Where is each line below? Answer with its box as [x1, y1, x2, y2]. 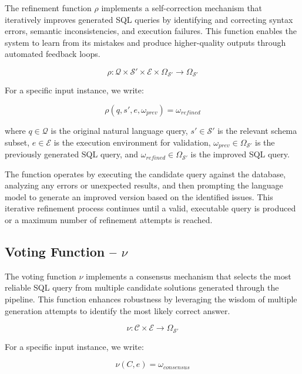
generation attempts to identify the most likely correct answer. [5, 304, 230, 316]
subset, [5, 136, 30, 148]
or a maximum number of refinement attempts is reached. [5, 214, 213, 226]
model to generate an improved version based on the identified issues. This [5, 190, 273, 203]
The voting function [5, 269, 76, 282]
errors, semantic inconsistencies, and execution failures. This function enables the [5, 25, 297, 37]
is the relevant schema [217, 124, 297, 137]
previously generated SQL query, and [5, 148, 139, 160]
